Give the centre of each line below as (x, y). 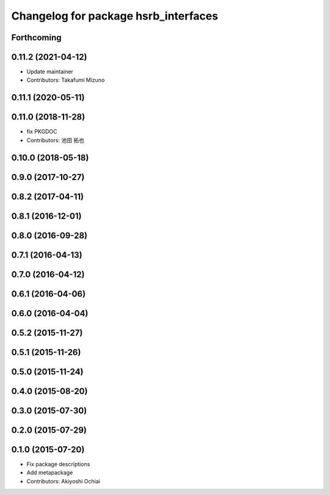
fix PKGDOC (42, 132)
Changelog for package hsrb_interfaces (115, 16)
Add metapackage (50, 472)
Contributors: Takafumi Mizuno (66, 80)
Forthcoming (36, 38)
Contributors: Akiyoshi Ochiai (63, 481)
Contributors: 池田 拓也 (56, 140)
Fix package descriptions (58, 464)
